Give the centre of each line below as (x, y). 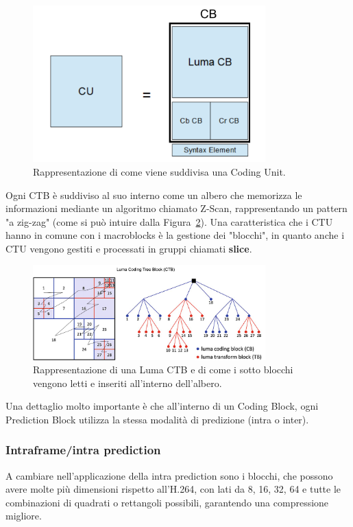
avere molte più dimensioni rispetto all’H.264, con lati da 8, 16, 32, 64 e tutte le (173, 489)
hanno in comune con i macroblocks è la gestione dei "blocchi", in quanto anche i (175, 235)
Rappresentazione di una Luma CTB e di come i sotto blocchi (163, 370)
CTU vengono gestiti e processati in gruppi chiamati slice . (129, 248)
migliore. (24, 516)
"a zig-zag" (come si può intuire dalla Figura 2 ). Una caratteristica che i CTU (169, 221)
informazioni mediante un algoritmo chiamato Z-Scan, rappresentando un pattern (176, 208)
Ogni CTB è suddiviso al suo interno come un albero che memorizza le (154, 195)
